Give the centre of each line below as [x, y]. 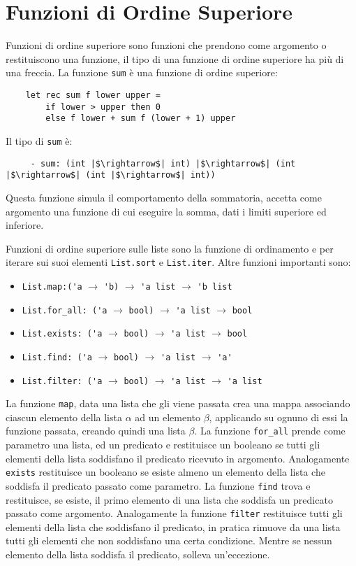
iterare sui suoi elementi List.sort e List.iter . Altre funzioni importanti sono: [178, 262]
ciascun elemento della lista [64, 417]
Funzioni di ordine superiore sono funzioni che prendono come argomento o [166, 45]
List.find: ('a [57, 357]
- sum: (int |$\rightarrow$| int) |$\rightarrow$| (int [163, 163]
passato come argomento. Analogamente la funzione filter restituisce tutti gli [174, 513]
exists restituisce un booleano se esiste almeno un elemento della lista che [165, 472]
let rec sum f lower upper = [93, 95]
